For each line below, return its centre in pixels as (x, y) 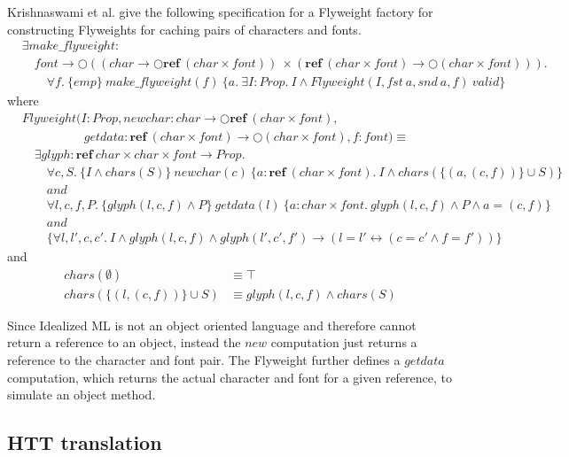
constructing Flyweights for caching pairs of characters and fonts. (184, 29)
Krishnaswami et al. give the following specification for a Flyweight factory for (220, 12)
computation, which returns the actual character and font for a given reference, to (230, 377)
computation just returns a (344, 342)
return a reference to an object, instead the (124, 342)
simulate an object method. (82, 395)
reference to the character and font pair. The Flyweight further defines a (204, 359)
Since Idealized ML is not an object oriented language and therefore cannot (212, 325)
